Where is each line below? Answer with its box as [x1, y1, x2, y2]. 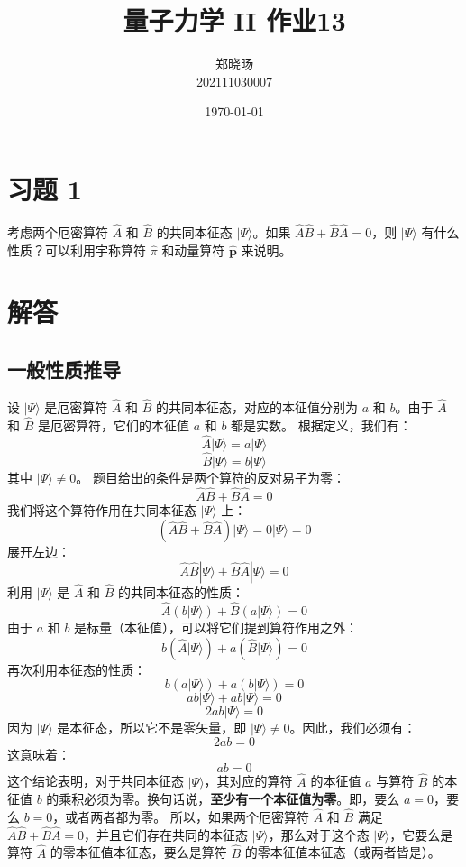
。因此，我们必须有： [289, 718, 416, 737]
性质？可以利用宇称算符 [7, 240, 146, 259]
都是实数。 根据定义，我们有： [231, 415, 412, 434]
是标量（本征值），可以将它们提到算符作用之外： [74, 617, 359, 636]
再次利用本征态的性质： [7, 659, 146, 678]
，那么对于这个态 [268, 825, 370, 844]
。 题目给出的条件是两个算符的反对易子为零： [76, 467, 345, 486]
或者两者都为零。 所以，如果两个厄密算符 [65, 807, 310, 825]
